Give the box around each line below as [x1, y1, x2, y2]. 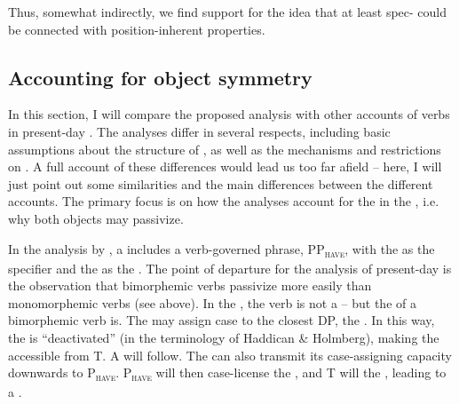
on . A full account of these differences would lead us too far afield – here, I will [8, 157, 442, 176]
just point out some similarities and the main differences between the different [8, 174, 433, 193]
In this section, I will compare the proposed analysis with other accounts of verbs [8, 105, 450, 123]
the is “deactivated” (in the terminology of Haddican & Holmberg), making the [8, 329, 439, 347]
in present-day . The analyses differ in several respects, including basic [8, 122, 391, 140]
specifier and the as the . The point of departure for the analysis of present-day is [8, 258, 452, 277]
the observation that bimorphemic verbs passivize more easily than [8, 276, 372, 295]
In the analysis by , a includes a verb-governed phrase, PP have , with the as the [8, 239, 435, 260]
